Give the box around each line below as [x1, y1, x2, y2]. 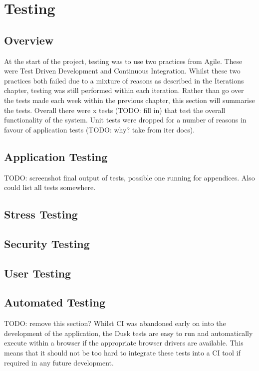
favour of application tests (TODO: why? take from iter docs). [4, 124, 195, 134]
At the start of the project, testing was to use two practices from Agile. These [4, 55, 243, 66]
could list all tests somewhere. [4, 182, 96, 192]
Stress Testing [4, 206, 78, 222]
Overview [4, 32, 54, 47]
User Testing [4, 265, 71, 280]
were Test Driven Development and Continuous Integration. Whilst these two [4, 65, 241, 76]
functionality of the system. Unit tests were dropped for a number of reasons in [4, 114, 247, 125]
